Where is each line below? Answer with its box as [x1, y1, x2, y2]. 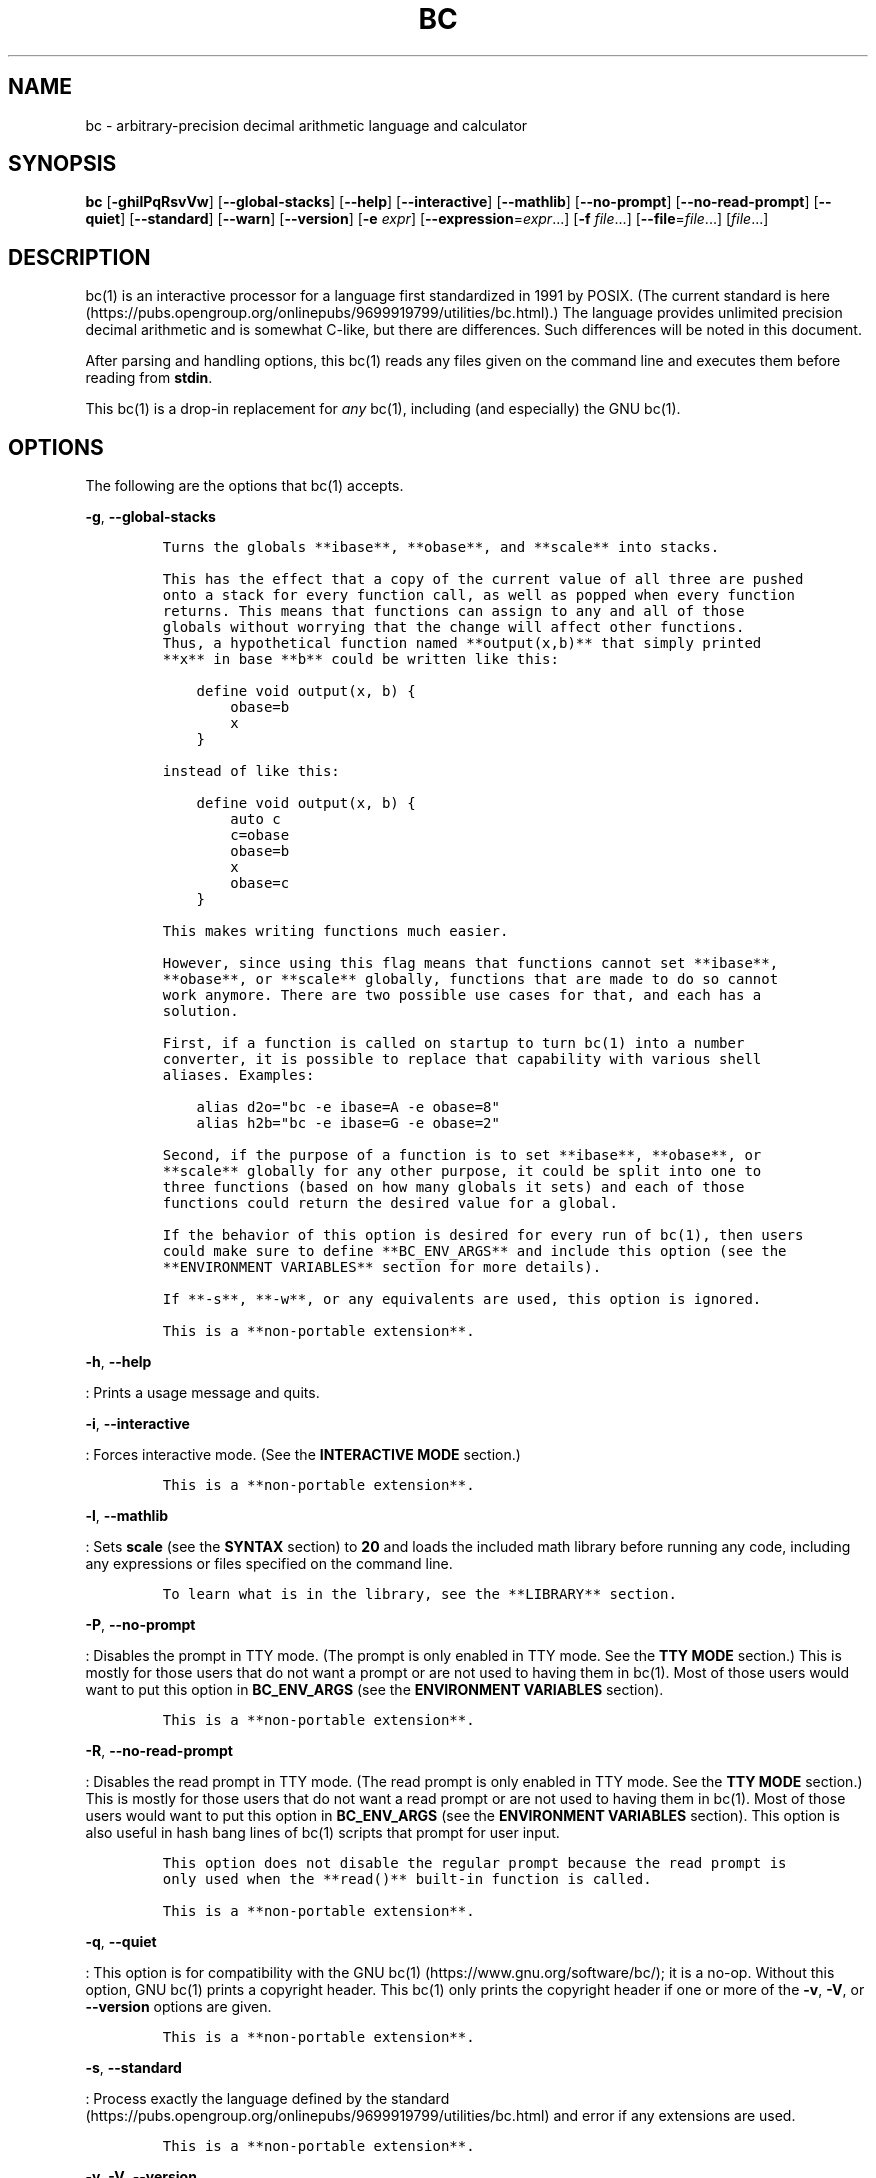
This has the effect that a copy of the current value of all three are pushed [162, 571, 804, 588]
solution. [162, 1003, 239, 1020]
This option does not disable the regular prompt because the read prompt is [162, 1855, 787, 1872]
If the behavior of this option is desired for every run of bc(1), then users [162, 1227, 804, 1244]
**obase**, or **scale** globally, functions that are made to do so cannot [162, 971, 779, 988]
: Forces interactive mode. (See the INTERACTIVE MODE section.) [85, 1446, 521, 1464]
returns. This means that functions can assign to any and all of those [162, 603, 745, 620]
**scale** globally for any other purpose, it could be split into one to [162, 1163, 762, 1180]
